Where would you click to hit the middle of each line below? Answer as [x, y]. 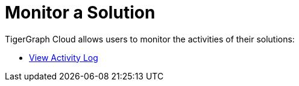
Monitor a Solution [80, 13]
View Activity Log [64, 57]
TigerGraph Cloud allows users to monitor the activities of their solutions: [150, 39]
